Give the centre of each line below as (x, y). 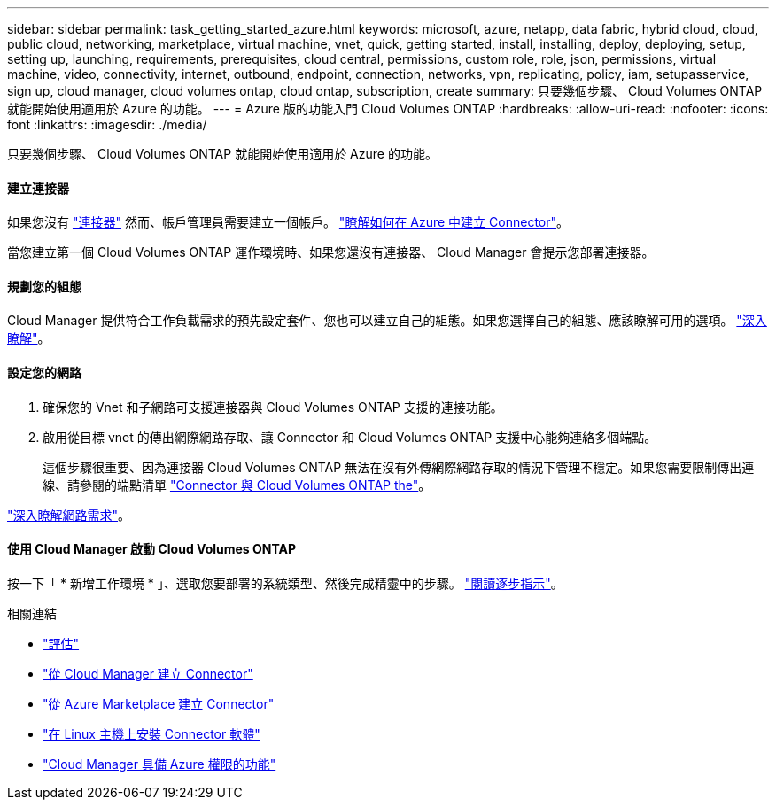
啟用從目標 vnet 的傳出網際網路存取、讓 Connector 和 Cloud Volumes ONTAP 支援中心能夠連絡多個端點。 (350, 437)
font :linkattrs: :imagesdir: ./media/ (107, 124)
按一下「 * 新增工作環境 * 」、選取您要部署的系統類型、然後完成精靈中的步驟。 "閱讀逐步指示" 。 (285, 583)
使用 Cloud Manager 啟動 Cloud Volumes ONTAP (152, 549)
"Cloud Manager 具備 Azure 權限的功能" (159, 764)
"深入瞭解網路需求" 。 (69, 515)
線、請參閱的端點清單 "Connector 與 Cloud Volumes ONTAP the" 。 (237, 485)
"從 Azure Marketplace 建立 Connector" (159, 703)
